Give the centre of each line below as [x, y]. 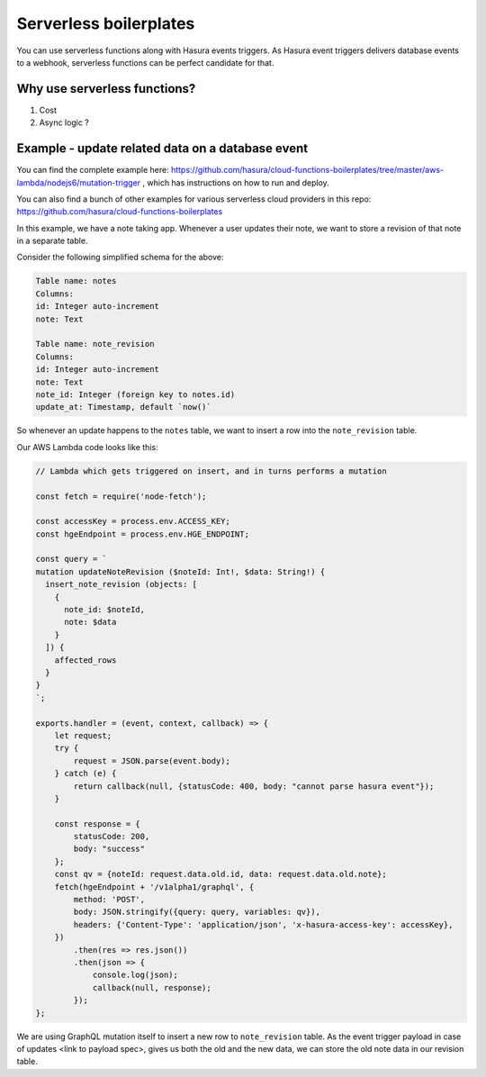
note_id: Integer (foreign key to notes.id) [135, 394]
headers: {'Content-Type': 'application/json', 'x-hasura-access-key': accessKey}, [263, 924]
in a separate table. [52, 241]
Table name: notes [76, 281]
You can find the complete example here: [93, 170]
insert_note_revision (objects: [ [121, 584]
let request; [83, 735]
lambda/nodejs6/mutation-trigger [79, 182]
